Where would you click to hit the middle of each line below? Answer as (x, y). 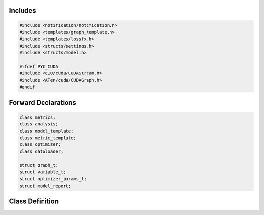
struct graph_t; (39, 165)
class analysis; (39, 124)
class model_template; (46, 131)
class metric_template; (48, 138)
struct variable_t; (43, 172)
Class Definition (34, 202)
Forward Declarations (43, 103)
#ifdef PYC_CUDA (39, 66)
